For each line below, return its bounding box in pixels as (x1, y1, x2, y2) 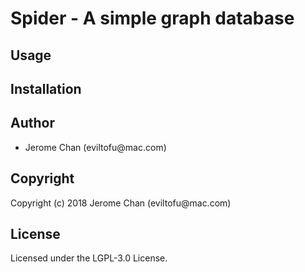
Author (10, 115, 55, 132)
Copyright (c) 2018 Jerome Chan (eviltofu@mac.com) (10, 197, 232, 209)
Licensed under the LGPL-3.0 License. (10, 252, 168, 264)
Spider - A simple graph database (10, 7, 295, 30)
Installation (10, 80, 82, 97)
